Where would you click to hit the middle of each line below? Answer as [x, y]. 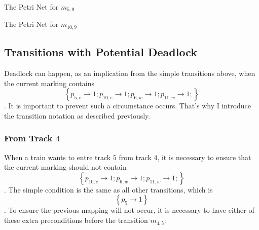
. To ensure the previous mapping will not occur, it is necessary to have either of [129, 210]
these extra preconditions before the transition [76, 220]
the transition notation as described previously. [77, 115]
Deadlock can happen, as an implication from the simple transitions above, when [130, 73]
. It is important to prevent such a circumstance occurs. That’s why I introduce [128, 106]
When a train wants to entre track [58, 157]
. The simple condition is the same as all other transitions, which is [108, 189]
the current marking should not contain [65, 167]
